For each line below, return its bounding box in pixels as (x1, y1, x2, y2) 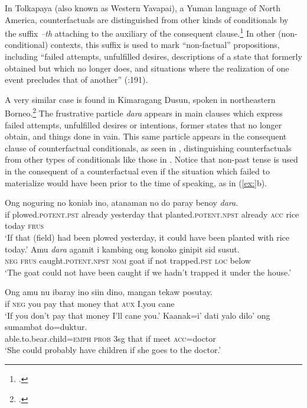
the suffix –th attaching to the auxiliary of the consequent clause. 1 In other (5, 25, 276, 39)
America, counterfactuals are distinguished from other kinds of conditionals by (5, 13, 289, 25)
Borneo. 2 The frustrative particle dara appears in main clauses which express (5, 105, 283, 119)
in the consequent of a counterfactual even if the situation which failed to (5, 165, 270, 177)
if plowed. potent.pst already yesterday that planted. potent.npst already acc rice (5, 208, 299, 220)
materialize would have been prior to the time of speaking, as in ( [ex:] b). (5, 176, 267, 189)
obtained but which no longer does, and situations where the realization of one (5, 61, 289, 74)
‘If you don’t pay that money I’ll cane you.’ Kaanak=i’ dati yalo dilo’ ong (5, 309, 270, 321)
